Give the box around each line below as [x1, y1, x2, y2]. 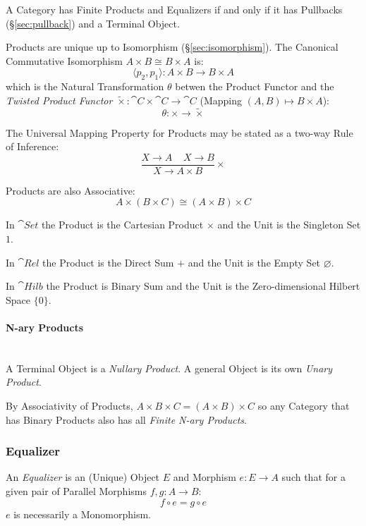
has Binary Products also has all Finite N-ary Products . [6, 412, 247, 427]
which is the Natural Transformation [6, 79, 164, 94]
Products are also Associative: [6, 183, 135, 197]
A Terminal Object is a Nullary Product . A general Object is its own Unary [6, 360, 333, 375]
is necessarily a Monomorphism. [13, 506, 152, 521]
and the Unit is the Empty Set [188, 255, 321, 269]
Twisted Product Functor [6, 92, 113, 107]
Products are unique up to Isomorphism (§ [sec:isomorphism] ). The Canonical [6, 39, 338, 54]
